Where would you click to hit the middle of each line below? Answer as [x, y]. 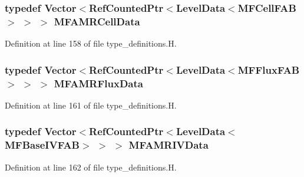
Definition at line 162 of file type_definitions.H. [91, 167]
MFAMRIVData [168, 145]
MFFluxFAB [269, 69]
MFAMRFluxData [98, 83]
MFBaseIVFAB [42, 145]
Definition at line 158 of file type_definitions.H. [91, 43]
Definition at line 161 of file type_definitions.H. [91, 105]
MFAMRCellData [97, 21]
